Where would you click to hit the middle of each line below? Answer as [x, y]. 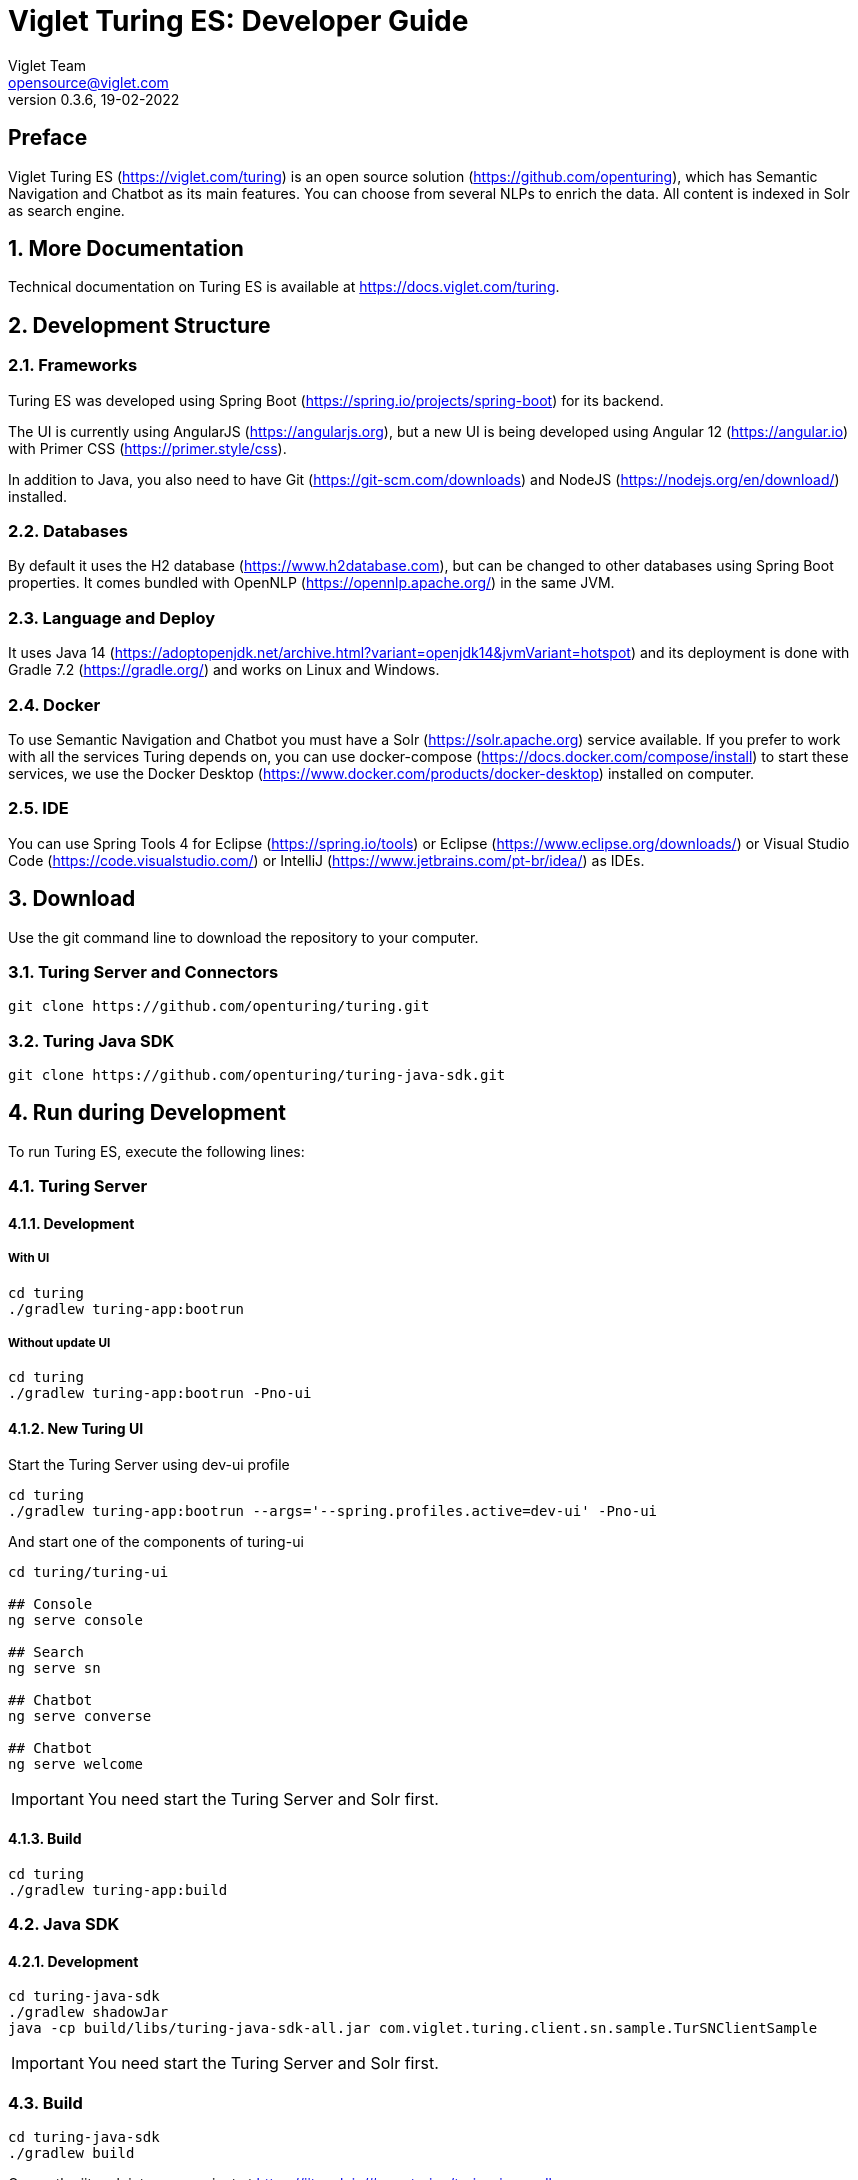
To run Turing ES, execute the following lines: [156, 1151]
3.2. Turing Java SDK [91, 1040]
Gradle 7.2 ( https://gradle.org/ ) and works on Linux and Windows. [224, 670]
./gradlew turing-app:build [118, 1889]
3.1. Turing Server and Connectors [143, 971]
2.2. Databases [68, 531]
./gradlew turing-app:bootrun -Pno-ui [160, 1393]
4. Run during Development [147, 1113]
